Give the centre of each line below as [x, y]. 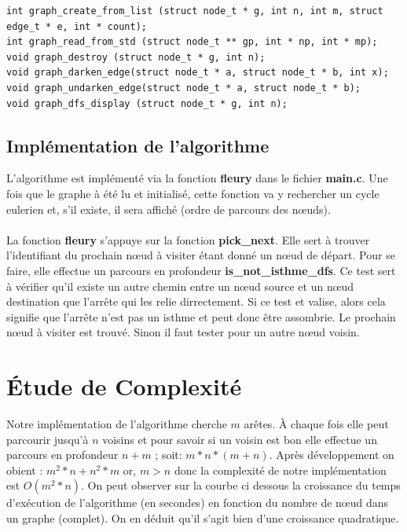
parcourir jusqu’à [48, 439]
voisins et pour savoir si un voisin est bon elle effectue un [240, 439]
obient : [25, 470]
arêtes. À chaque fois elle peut [316, 424]
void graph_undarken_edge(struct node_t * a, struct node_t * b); [184, 88]
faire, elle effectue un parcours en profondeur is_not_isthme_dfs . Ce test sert [201, 270]
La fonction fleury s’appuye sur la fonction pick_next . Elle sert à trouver [188, 239]
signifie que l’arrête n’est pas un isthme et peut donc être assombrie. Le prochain [201, 316]
